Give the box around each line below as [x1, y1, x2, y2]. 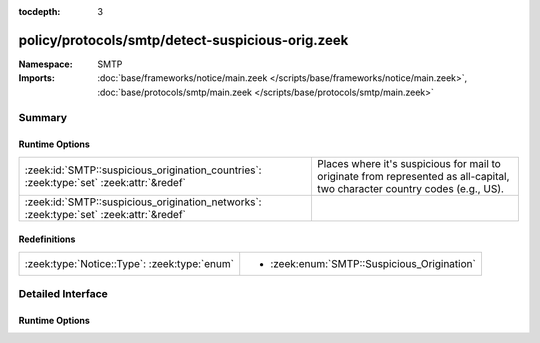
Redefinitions [18, 233, 76, 245]
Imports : [18, 72, 55, 84]
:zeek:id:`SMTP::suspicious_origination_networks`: [24, 195, 262, 209]
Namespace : [18, 58, 74, 70]
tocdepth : [18, 6, 61, 17]
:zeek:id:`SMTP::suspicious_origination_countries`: [24, 163, 262, 177]
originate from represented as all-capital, [316, 169, 510, 183]
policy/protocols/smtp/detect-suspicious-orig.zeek [18, 31, 349, 49]
